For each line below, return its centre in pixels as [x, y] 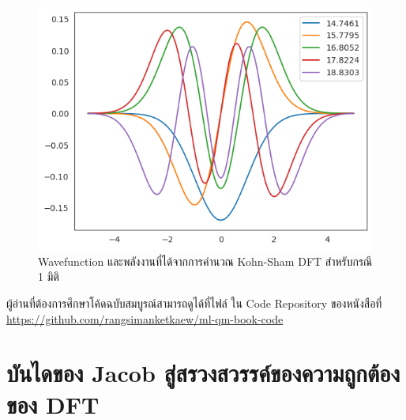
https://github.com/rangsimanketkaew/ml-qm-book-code [145, 318]
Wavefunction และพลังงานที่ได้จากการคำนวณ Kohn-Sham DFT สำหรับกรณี [205, 261]
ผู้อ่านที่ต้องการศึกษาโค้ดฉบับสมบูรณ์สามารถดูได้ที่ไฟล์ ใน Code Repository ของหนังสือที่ [194, 303]
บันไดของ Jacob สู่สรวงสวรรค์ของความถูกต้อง [203, 373]
